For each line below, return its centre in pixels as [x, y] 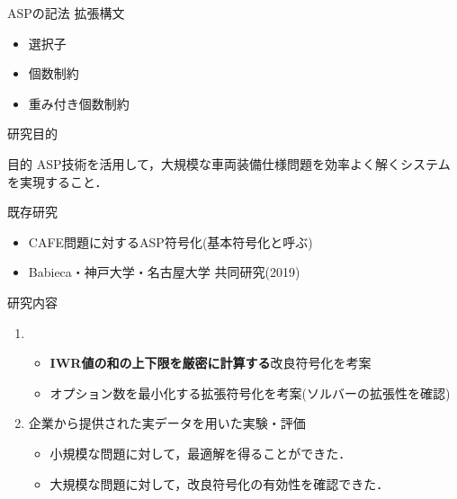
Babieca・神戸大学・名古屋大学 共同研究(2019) [164, 272]
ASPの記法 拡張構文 [66, 13]
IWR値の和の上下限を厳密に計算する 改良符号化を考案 [211, 363]
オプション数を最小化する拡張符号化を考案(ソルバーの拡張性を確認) [250, 392]
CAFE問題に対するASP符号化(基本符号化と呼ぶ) [170, 241]
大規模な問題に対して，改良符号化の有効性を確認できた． [220, 483]
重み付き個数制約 [79, 103]
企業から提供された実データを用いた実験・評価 [167, 423]
